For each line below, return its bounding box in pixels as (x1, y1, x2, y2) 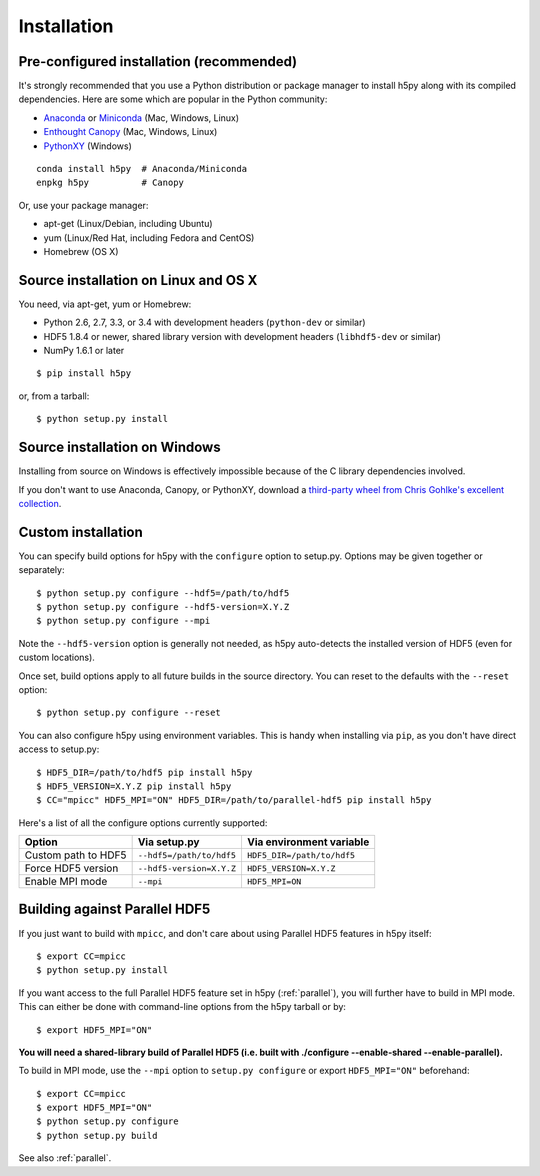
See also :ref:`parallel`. (18, 1152, 112, 1164)
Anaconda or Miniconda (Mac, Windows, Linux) (43, 111, 240, 124)
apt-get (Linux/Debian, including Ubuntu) (43, 218, 214, 230)
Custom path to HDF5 (24, 848, 127, 862)
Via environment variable (246, 835, 370, 849)
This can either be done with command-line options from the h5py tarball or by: (18, 1001, 347, 1013)
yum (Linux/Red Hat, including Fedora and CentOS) (43, 231, 255, 244)
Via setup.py (137, 835, 200, 849)
